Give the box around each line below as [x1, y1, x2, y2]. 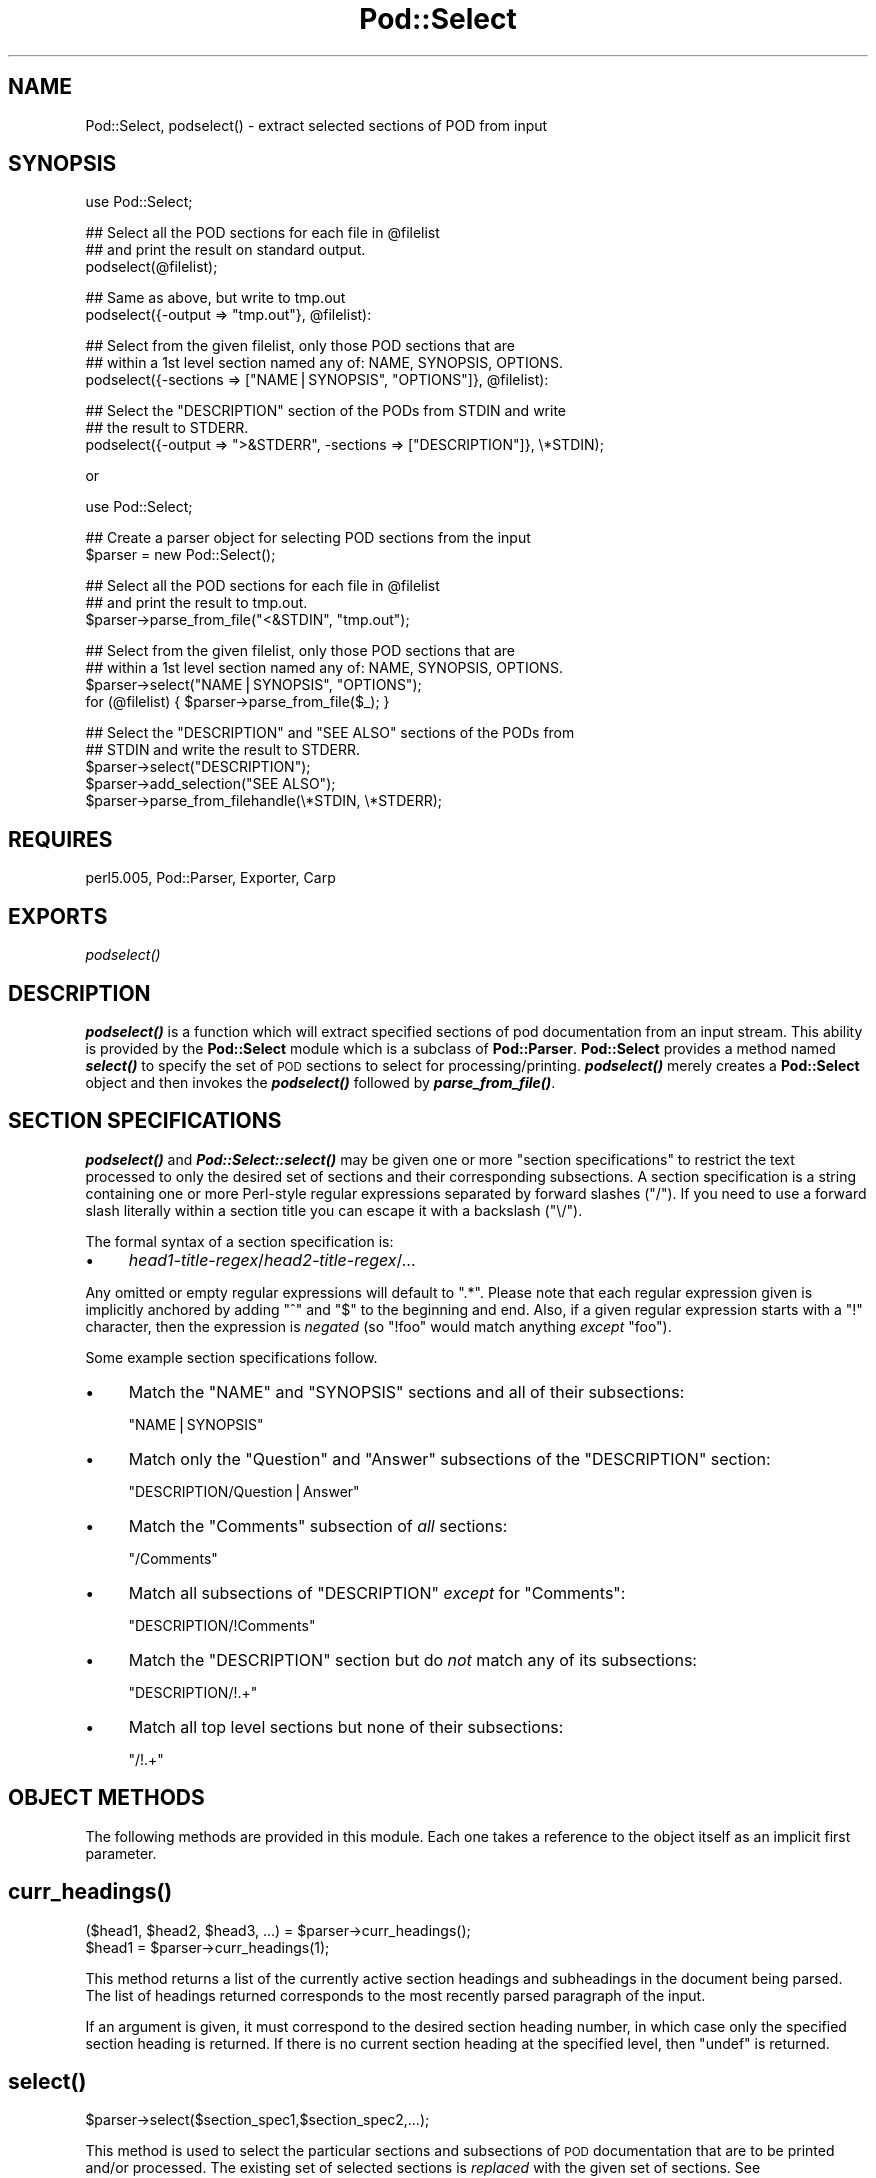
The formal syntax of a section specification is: [85, 1232, 394, 1250]
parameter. [85, 1844, 157, 1862]
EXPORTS [8, 903, 108, 929]
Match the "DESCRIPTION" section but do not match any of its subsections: [128, 1649, 697, 1670]
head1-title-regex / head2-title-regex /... [128, 1249, 416, 1270]
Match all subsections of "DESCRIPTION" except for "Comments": [128, 1582, 626, 1603]
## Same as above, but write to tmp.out [85, 289, 346, 307]
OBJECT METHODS [8, 1785, 205, 1811]
